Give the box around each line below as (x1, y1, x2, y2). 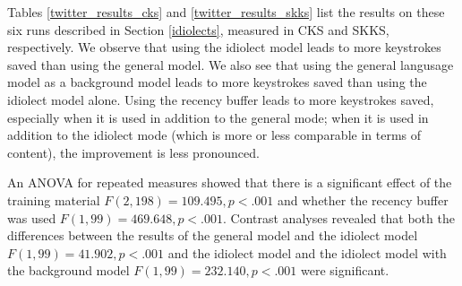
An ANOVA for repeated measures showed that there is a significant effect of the (7, 173, 452, 192)
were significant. (301, 261, 389, 280)
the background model (7, 261, 130, 280)
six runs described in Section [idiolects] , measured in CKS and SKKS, (7, 20, 389, 39)
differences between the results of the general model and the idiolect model (7, 226, 418, 245)
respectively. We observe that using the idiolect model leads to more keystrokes (7, 38, 441, 56)
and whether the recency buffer (278, 190, 449, 209)
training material (7, 190, 100, 209)
